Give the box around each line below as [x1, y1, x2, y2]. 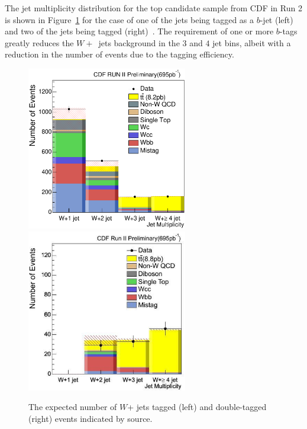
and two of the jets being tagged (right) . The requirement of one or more [5, 25, 274, 37]
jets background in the [98, 36, 180, 49]
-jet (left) [260, 13, 293, 25]
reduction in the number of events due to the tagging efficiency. [5, 48, 234, 60]
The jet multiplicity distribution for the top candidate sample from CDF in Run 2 [5, 2, 302, 14]
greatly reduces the [5, 36, 74, 49]
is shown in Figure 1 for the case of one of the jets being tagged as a [5, 13, 254, 25]
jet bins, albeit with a [212, 36, 291, 49]
